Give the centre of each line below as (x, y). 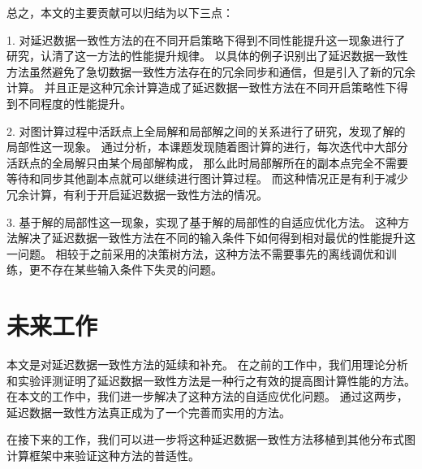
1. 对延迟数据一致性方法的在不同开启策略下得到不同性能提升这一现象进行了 (206, 39)
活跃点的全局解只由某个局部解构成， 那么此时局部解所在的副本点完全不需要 (207, 162)
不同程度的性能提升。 (74, 103)
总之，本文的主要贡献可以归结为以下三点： (120, 12)
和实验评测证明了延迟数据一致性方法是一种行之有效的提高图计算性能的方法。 (211, 380)
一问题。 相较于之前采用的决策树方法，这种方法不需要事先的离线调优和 (196, 253)
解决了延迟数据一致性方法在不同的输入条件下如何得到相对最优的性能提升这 (216, 238)
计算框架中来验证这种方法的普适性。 (103, 455)
